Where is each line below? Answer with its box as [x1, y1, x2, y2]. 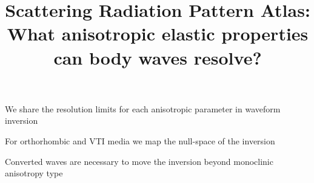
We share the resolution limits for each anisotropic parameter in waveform [5, 102, 281, 115]
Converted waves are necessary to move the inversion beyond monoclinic [5, 155, 273, 167]
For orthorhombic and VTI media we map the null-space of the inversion [5, 134, 275, 147]
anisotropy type [5, 167, 63, 179]
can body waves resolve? [53, 45, 262, 69]
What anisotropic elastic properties [7, 21, 309, 46]
